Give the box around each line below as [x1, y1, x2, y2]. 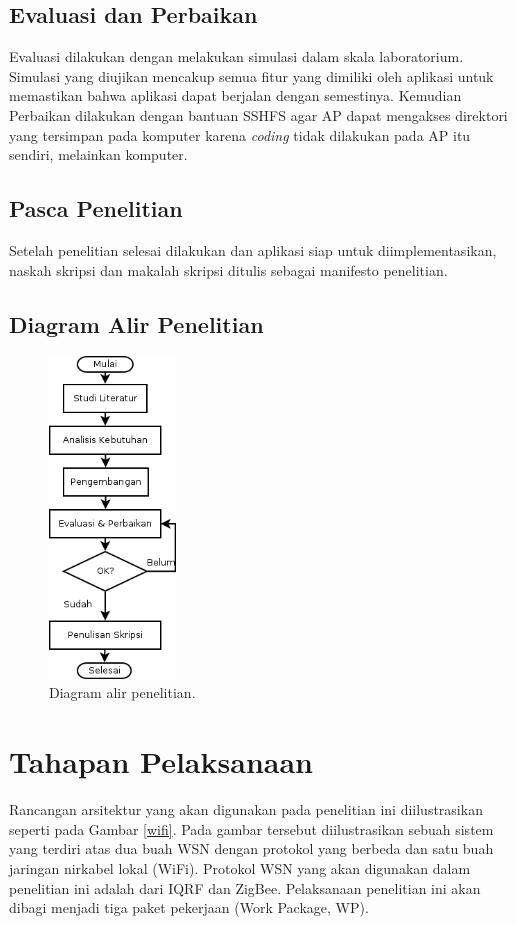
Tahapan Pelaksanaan [9, 741, 313, 782]
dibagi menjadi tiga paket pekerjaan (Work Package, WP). [9, 897, 369, 918]
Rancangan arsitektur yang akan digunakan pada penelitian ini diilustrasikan [9, 799, 483, 820]
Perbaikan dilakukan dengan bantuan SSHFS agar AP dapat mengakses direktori [9, 104, 508, 125]
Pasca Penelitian [9, 193, 183, 224]
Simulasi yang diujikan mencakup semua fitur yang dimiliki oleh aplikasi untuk [9, 65, 494, 86]
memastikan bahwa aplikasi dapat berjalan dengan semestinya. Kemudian [9, 85, 462, 106]
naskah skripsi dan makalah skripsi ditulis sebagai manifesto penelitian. [9, 259, 448, 280]
